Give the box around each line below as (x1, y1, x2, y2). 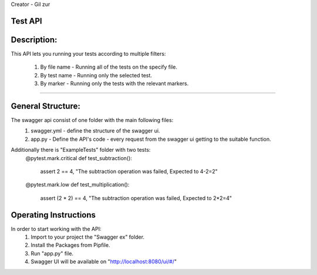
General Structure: (11, 101, 80, 111)
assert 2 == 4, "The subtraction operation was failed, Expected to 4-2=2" (40, 168, 218, 175)
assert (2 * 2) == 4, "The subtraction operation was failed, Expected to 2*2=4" (40, 194, 232, 202)
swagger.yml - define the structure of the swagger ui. (31, 127, 160, 134)
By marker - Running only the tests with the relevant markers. (40, 80, 189, 87)
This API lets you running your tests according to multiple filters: (11, 50, 166, 57)
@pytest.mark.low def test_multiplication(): (25, 181, 130, 188)
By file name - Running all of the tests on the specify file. (40, 63, 177, 70)
